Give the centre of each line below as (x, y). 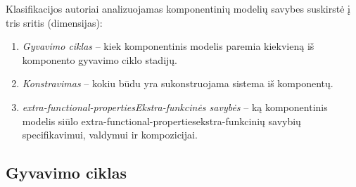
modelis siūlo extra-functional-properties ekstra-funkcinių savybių (161, 121)
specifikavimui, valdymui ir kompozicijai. (110, 135)
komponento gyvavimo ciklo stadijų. (100, 59)
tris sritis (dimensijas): (54, 22)
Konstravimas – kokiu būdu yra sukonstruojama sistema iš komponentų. (178, 83)
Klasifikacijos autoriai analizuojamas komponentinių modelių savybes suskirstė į (178, 8)
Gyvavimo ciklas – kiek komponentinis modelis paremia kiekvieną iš (168, 46)
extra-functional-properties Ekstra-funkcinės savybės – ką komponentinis (175, 107)
